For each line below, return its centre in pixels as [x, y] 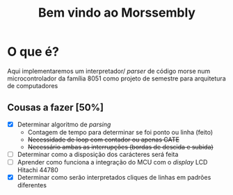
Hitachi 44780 [38, 170]
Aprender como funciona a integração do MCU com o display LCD [112, 162]
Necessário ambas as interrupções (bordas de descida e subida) [120, 146]
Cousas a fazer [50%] [56, 108]
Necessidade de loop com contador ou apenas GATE [103, 139]
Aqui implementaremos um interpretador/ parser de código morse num [109, 71]
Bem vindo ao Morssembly [117, 13]
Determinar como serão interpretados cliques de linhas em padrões [114, 177]
